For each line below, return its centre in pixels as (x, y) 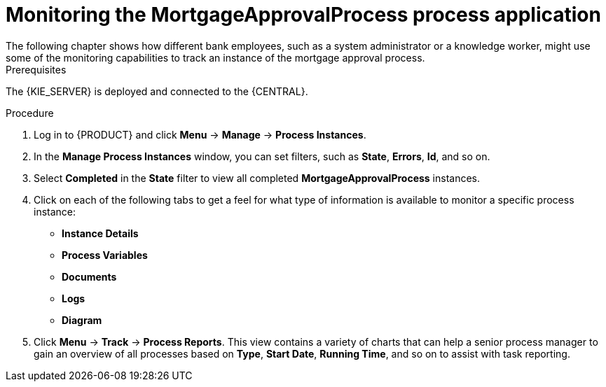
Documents (89, 276)
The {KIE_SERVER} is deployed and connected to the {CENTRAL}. (157, 91)
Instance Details (100, 233)
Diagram (82, 320)
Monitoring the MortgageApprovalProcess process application (303, 15)
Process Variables (105, 255)
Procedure (30, 113)
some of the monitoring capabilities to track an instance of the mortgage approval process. (215, 57)
